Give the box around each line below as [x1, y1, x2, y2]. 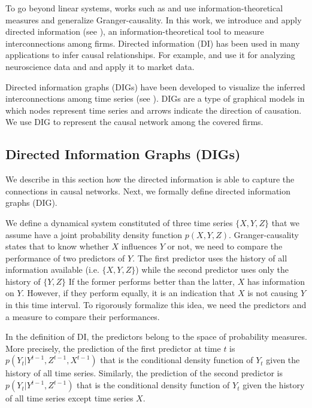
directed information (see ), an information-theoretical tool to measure [5, 25, 264, 38]
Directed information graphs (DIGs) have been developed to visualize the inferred [5, 80, 305, 93]
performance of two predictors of [5, 251, 125, 264]
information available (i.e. [5, 263, 99, 276]
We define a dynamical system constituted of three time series [5, 216, 233, 229]
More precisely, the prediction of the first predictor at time [5, 342, 221, 354]
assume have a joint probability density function [5, 228, 183, 240]
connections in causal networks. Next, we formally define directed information [5, 184, 290, 197]
